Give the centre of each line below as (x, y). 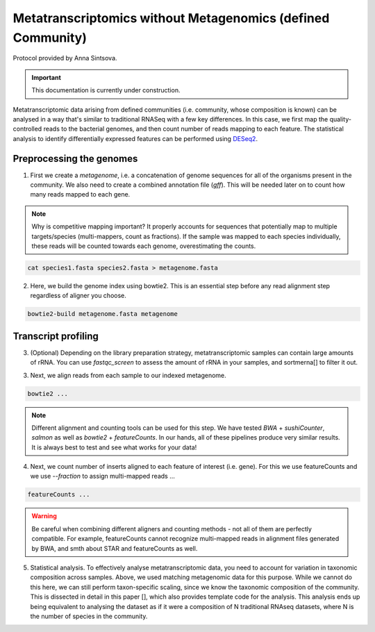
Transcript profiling (56, 336)
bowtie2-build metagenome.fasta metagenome (103, 314)
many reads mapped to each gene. (80, 194)
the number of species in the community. (89, 616)
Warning (44, 516)
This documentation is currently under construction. (106, 90)
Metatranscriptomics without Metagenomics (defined (171, 18)
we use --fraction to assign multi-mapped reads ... (102, 476)
